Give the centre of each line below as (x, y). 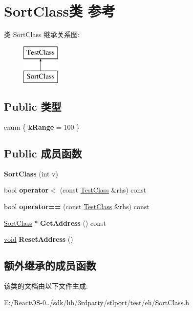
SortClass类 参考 (60, 11)
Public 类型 (33, 107)
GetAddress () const (73, 223)
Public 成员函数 (43, 153)
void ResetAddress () (39, 239)
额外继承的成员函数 (50, 265)
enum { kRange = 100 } (42, 127)
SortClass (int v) (31, 173)
